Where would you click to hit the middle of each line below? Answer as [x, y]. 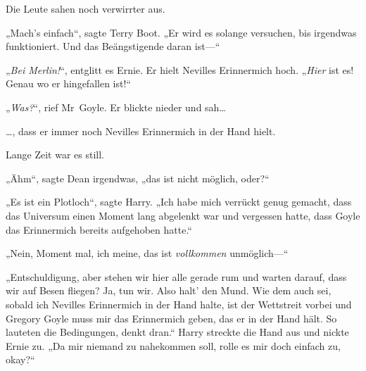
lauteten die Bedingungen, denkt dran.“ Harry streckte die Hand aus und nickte [177, 332]
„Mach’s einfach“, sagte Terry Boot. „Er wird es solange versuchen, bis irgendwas [181, 32]
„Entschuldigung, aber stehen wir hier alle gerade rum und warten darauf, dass [176, 276]
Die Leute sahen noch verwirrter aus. [86, 8]
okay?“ [20, 359]
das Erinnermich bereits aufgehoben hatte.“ [99, 229]
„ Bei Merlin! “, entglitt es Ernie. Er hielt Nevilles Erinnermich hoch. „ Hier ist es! [180, 69]
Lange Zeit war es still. [55, 155]
